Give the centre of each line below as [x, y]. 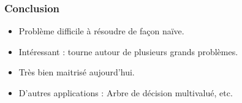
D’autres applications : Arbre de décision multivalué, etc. [126, 93]
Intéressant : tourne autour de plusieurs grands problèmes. [128, 51]
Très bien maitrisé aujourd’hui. [77, 72]
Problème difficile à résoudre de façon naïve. [101, 31]
